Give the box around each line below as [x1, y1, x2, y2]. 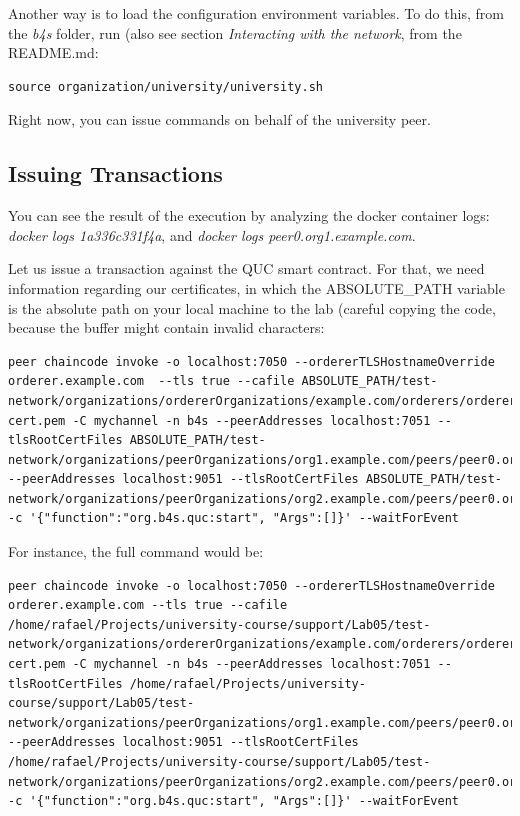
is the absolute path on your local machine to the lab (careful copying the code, [8, 297, 496, 318]
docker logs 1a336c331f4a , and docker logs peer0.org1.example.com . [8, 224, 416, 245]
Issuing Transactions [8, 158, 223, 189]
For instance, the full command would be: [8, 541, 264, 562]
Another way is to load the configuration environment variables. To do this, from [8, 3, 504, 23]
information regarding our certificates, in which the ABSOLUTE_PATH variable [8, 277, 505, 298]
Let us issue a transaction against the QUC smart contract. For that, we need [8, 258, 485, 279]
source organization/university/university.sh [8, 79, 323, 94]
